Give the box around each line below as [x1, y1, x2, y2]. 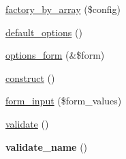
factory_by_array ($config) [5, 2, 121, 16]
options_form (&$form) [5, 48, 105, 62]
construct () [5, 70, 55, 85]
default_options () [5, 25, 82, 39]
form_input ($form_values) [5, 93, 122, 108]
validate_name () [5, 139, 88, 154]
